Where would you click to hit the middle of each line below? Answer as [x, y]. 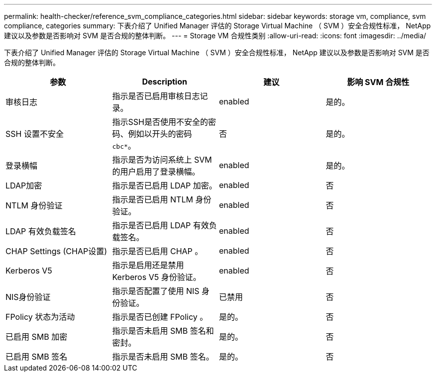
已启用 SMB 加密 [37, 337]
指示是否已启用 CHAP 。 [158, 251]
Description [164, 82]
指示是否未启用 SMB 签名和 [163, 331]
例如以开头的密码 [160, 134]
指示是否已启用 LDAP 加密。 [164, 186]
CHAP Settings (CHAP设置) [56, 251]
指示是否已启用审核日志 [156, 96]
